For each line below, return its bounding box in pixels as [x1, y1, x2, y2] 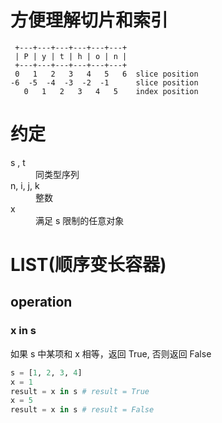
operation [10, 294, 73, 311]
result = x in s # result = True [10, 386, 150, 396]
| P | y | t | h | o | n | [14, 51, 128, 61]
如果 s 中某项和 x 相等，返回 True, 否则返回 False [10, 347, 212, 360]
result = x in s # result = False [10, 405, 155, 415]
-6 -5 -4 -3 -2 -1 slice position [10, 77, 199, 88]
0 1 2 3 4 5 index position [23, 86, 199, 96]
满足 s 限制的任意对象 [35, 214, 125, 226]
